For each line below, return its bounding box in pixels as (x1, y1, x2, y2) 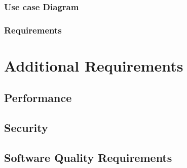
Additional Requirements (4, 55, 183, 76)
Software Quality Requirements (4, 150, 172, 165)
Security (4, 120, 48, 136)
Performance (4, 90, 72, 106)
